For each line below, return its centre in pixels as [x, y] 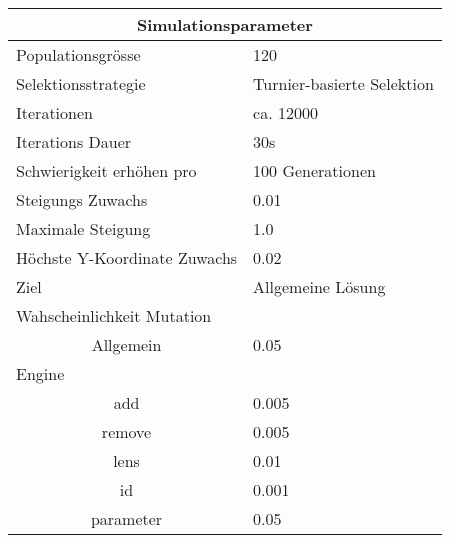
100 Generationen [314, 170]
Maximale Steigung [83, 228]
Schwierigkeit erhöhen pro [106, 170]
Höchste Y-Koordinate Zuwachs [127, 257]
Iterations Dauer [74, 141]
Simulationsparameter [224, 24]
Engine [40, 373]
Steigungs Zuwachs [82, 199]
